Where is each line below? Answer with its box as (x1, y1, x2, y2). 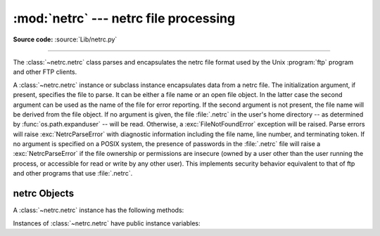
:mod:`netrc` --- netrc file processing (13, 11, 236, 26)
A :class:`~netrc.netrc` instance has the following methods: (13, 206, 184, 214)
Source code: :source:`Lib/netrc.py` (13, 35, 118, 44)
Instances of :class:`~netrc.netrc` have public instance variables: (13, 218, 201, 228)
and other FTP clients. (13, 67, 77, 77)
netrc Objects (13, 188, 74, 199)
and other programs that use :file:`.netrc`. (13, 169, 133, 178)
